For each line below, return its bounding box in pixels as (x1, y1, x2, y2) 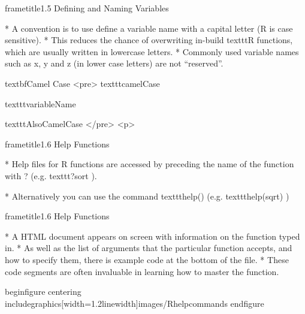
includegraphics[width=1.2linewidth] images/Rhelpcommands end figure (5, 297, 264, 309)
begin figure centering (5, 285, 81, 298)
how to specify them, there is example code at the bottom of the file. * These (5, 253, 289, 265)
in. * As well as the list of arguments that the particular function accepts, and (5, 241, 292, 254)
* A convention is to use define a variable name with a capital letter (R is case (5, 22, 293, 34)
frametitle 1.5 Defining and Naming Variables (5, 2, 169, 14)
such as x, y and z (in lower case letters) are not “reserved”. (5, 57, 224, 70)
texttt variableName (5, 97, 76, 110)
